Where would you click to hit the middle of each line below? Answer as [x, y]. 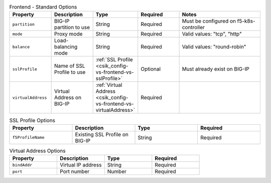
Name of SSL [70, 66]
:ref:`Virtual [109, 85]
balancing [66, 47]
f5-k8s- [246, 21]
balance [21, 47]
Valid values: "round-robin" [214, 47]
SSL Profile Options [32, 120]
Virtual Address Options [37, 150]
